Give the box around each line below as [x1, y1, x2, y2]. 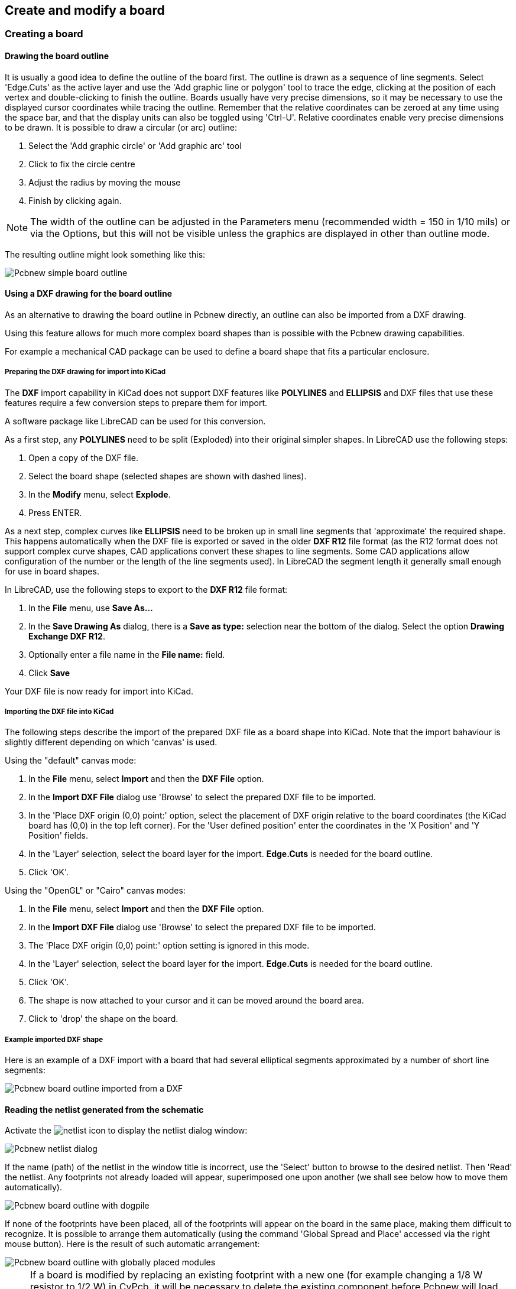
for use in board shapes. [5, 566, 99, 576]
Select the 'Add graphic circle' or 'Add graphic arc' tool [28, 140, 242, 151]
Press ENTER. [28, 507, 82, 518]
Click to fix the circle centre [28, 158, 135, 169]
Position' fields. [28, 830, 88, 841]
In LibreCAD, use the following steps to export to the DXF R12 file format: [5, 584, 288, 595]
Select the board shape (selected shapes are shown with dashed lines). [28, 470, 307, 481]
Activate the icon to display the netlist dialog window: [5, 1125, 248, 1136]
